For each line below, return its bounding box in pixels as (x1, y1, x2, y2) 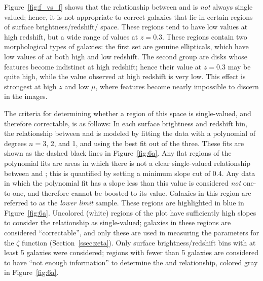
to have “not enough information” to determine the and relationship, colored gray (4, 257, 258, 267)
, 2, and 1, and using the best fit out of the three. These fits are (46, 137, 244, 148)
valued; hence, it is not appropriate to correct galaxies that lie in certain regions (4, 11, 253, 22)
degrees (4, 137, 27, 148)
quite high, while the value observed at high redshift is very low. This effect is (4, 71, 246, 82)
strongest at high (4, 81, 57, 91)
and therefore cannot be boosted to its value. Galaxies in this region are (27, 187, 251, 198)
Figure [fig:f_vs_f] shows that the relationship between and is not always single (4, 2, 253, 12)
